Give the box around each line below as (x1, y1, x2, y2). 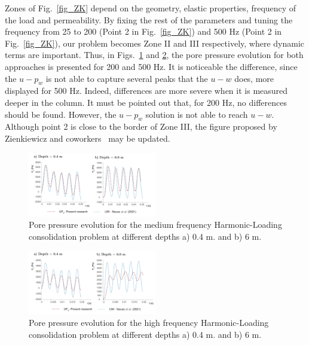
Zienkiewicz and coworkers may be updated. (5, 132, 170, 144)
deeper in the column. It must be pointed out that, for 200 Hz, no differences (5, 96, 287, 108)
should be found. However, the (5, 108, 117, 120)
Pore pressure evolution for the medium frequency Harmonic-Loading (29, 218, 282, 231)
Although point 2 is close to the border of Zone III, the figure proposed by (5, 120, 277, 133)
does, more (234, 72, 274, 84)
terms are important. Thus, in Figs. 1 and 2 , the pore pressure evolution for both (5, 48, 304, 61)
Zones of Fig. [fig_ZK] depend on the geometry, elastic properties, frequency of (5, 2, 296, 14)
